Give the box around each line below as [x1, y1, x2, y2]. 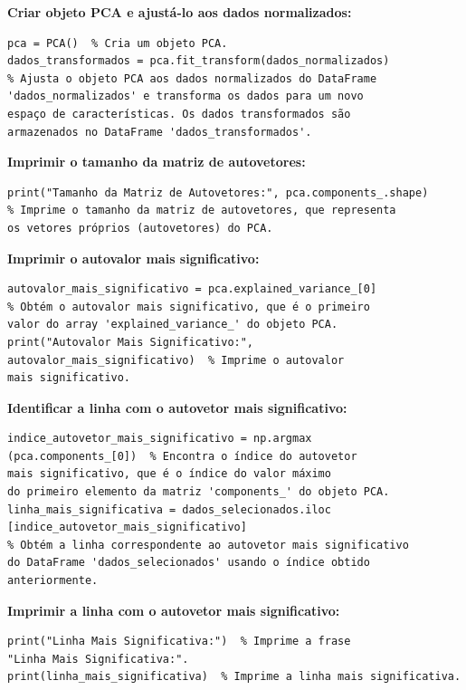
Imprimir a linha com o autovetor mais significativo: [7, 600, 340, 619]
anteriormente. [7, 574, 99, 588]
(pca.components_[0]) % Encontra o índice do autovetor [7, 449, 357, 463]
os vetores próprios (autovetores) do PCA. [7, 221, 273, 235]
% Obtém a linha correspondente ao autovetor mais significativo [7, 538, 409, 551]
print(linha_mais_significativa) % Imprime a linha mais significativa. [7, 670, 461, 684]
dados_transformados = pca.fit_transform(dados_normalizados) [7, 54, 390, 68]
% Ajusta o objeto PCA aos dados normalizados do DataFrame [7, 72, 377, 85]
